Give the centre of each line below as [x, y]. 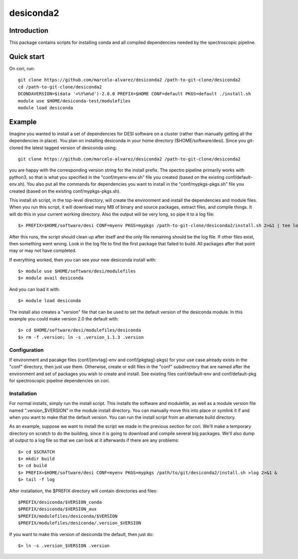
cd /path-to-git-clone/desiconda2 [60, 87]
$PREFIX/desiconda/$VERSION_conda [60, 502]
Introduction [29, 31]
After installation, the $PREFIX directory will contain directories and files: [83, 491]
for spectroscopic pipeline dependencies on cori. [60, 381]
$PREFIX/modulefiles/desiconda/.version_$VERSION [80, 523]
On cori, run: [22, 68]
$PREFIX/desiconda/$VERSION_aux [57, 509]
